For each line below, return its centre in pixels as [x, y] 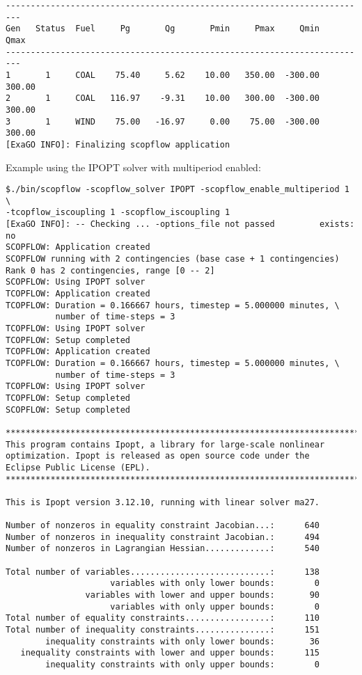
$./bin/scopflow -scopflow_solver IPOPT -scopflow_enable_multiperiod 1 [178, 190]
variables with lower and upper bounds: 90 [203, 595]
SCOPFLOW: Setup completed [68, 410]
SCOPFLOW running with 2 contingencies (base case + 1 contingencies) [173, 259]
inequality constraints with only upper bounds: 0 [183, 665]
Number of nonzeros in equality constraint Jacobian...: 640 [163, 526]
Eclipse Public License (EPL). [78, 467]
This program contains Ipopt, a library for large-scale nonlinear [165, 444]
